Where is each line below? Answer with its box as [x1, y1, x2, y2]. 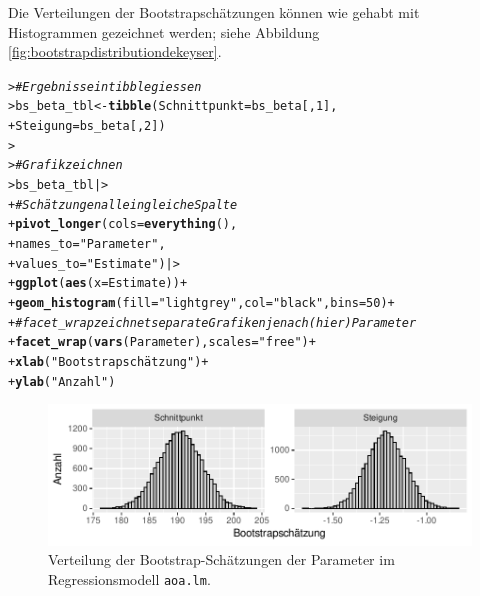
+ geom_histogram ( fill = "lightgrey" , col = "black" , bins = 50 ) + [8, 296, 395, 310]
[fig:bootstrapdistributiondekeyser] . [8, 41, 222, 62]
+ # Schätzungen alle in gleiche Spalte [8, 197, 238, 212]
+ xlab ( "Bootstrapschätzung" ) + [8, 354, 209, 369]
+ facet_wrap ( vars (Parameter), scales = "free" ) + [8, 335, 316, 350]
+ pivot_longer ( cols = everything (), [8, 217, 238, 232]
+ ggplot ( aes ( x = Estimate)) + [8, 276, 188, 291]
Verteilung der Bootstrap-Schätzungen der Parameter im [48, 549, 395, 570]
